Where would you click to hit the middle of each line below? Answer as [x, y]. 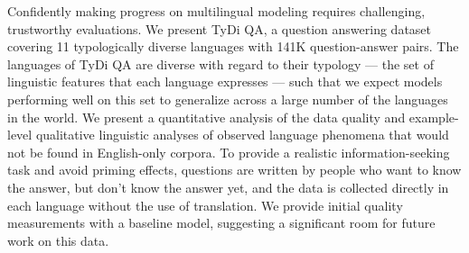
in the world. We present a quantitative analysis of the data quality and [206, 117]
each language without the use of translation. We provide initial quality [205, 205]
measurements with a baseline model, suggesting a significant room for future [221, 223]
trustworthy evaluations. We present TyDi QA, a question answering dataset [220, 28]
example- [434, 117]
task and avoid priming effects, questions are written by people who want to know [234, 170]
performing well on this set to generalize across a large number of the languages [228, 99]
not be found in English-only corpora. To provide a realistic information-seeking [229, 152]
